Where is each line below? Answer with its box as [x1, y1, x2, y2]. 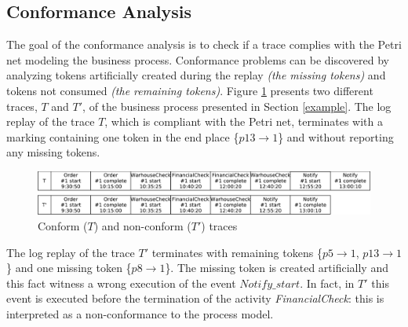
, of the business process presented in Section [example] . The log [82, 97, 392, 114]
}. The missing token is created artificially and [165, 259, 388, 276]
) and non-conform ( [93, 218, 191, 234]
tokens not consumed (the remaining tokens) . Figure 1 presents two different [6, 82, 373, 98]
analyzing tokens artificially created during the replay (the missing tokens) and [6, 67, 386, 83]
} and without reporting [278, 128, 394, 145]
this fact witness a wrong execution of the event [6, 274, 236, 291]
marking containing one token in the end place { [6, 128, 239, 145]
